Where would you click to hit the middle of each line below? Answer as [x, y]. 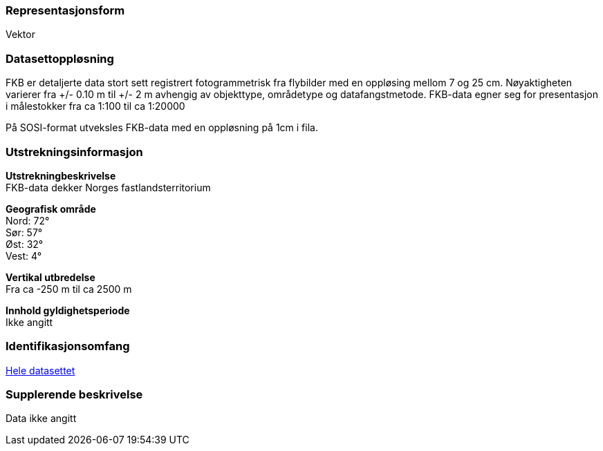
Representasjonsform [65, 10]
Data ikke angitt [41, 419]
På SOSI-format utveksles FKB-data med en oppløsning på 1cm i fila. [162, 128]
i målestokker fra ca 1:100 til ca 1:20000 [95, 106]
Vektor [20, 35]
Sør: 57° [24, 232]
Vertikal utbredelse [50, 277]
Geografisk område [51, 209]
